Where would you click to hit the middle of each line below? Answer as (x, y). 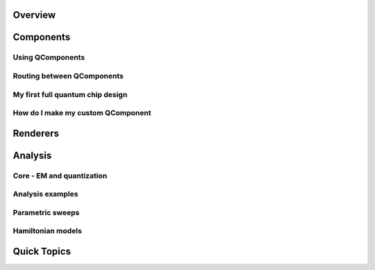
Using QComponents (49, 58)
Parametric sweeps (46, 212)
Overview (34, 15)
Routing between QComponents (68, 76)
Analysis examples (45, 194)
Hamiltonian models (48, 231)
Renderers (36, 133)
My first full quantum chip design (70, 94)
